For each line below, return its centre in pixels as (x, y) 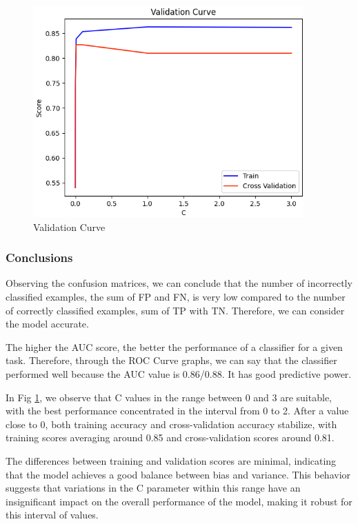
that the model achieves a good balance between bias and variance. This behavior (178, 474)
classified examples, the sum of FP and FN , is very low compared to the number (176, 296)
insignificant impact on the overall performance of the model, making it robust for (179, 501)
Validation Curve (69, 226)
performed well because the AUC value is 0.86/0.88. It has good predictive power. (179, 373)
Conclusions (39, 258)
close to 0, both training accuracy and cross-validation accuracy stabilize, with (171, 424)
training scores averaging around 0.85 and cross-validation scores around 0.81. (170, 437)
